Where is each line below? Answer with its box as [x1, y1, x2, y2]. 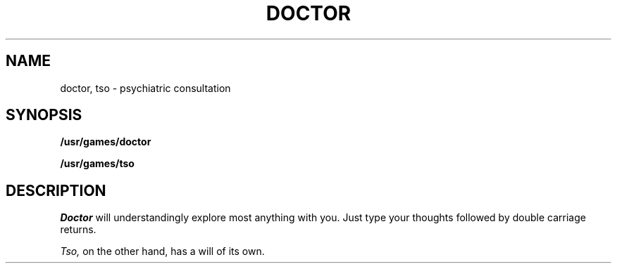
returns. [60, 223, 96, 236]
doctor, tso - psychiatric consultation [60, 81, 231, 94]
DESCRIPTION [6, 181, 106, 199]
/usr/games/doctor [60, 136, 151, 148]
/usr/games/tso [60, 157, 135, 170]
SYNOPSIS [6, 106, 82, 124]
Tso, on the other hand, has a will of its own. [60, 245, 265, 258]
